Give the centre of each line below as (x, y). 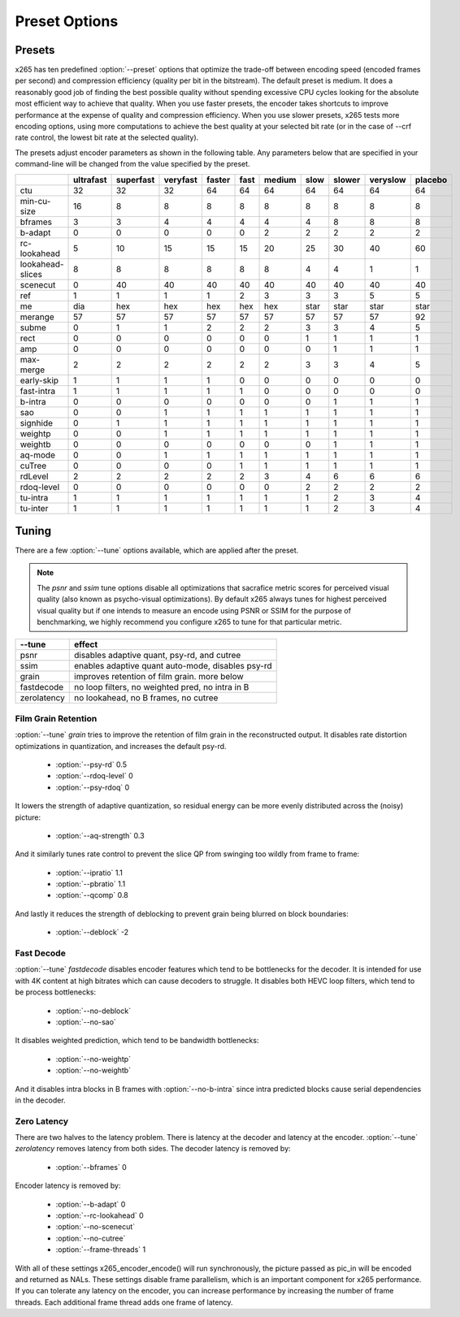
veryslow (388, 180)
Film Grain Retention (56, 718)
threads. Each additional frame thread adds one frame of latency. (124, 1302)
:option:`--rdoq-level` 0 (94, 776)
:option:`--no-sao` (86, 1022)
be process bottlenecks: (56, 992)
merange (37, 317)
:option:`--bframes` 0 (91, 1167)
